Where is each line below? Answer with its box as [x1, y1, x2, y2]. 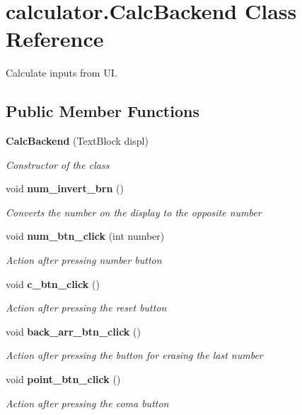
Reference [6, 24, 104, 53]
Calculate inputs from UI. [6, 65, 117, 80]
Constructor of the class [6, 157, 110, 172]
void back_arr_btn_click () [6, 323, 141, 338]
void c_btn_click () [6, 276, 100, 291]
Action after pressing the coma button [6, 395, 169, 410]
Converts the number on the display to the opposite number [6, 204, 262, 219]
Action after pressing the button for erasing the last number [6, 348, 263, 363]
